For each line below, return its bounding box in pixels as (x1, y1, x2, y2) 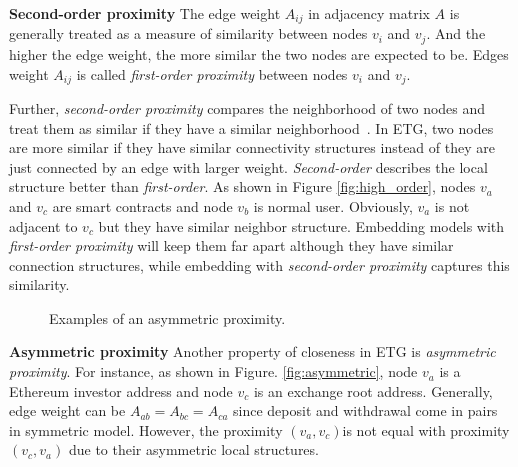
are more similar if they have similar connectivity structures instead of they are (9, 137, 495, 158)
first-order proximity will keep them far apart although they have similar (9, 235, 454, 256)
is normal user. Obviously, (253, 195, 413, 216)
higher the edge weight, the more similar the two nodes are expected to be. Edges (9, 43, 509, 64)
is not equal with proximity (342, 419, 510, 440)
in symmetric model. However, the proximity (9, 419, 283, 440)
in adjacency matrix (308, 3, 430, 23)
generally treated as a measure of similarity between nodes (9, 23, 368, 44)
